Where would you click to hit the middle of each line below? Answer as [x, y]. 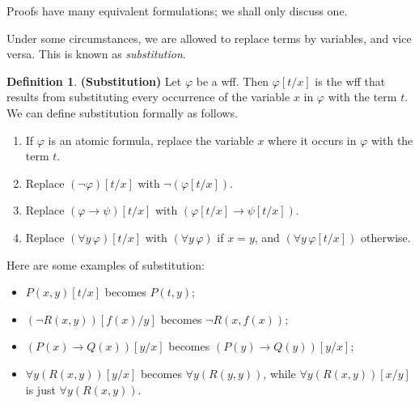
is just [40, 389]
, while [279, 373]
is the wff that [350, 81]
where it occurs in [312, 140]
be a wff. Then [233, 81]
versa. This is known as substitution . [96, 54]
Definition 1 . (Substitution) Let [94, 81]
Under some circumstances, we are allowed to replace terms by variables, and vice [209, 38]
